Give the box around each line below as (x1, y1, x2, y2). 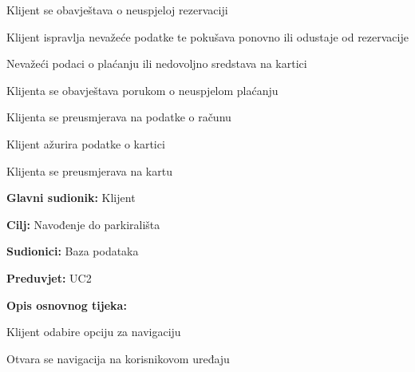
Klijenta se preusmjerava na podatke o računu (6, 109, 231, 125)
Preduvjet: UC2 (6, 269, 92, 286)
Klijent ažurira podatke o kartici (6, 135, 165, 152)
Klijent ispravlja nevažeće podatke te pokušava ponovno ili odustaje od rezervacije (6, 28, 409, 45)
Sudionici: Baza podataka (6, 243, 139, 259)
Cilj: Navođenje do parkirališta (6, 216, 160, 232)
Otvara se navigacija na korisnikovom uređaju (6, 350, 230, 366)
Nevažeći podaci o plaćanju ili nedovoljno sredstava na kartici (6, 55, 307, 72)
